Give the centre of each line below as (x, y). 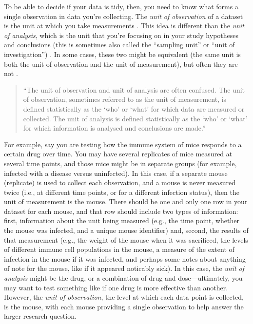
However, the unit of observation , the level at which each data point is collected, (124, 297)
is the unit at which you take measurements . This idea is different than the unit (124, 26)
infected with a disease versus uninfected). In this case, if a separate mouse (116, 173)
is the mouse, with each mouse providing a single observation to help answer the (124, 306)
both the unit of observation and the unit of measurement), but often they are (121, 64)
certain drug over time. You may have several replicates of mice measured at (118, 154)
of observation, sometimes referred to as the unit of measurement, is (125, 99)
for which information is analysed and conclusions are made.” (114, 128)
